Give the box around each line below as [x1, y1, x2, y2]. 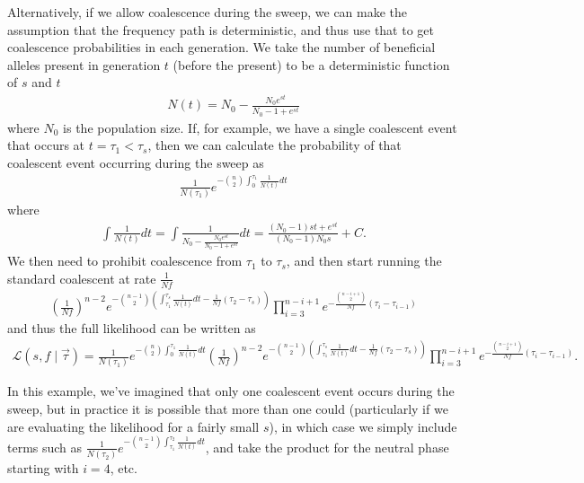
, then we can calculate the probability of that [147, 136, 402, 154]
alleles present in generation [7, 55, 161, 74]
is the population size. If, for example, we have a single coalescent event [63, 118, 457, 136]
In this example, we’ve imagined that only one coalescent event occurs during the [7, 382, 455, 400]
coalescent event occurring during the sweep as [7, 154, 264, 171]
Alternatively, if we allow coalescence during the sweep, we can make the [7, 3, 408, 21]
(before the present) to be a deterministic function [173, 55, 450, 74]
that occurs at [7, 136, 85, 154]
